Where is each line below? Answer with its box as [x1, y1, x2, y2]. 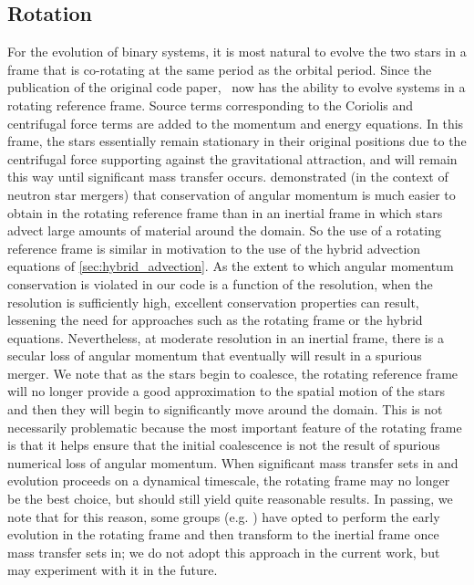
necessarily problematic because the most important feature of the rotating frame [7, 417, 462, 436]
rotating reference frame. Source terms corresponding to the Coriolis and [7, 95, 414, 114]
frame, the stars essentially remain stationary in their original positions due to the [7, 131, 467, 151]
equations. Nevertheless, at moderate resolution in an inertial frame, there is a [7, 328, 444, 347]
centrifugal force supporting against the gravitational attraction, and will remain [7, 149, 458, 168]
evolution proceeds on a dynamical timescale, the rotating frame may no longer [7, 471, 450, 490]
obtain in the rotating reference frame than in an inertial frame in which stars [7, 203, 443, 222]
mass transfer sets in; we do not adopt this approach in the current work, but [7, 542, 440, 561]
